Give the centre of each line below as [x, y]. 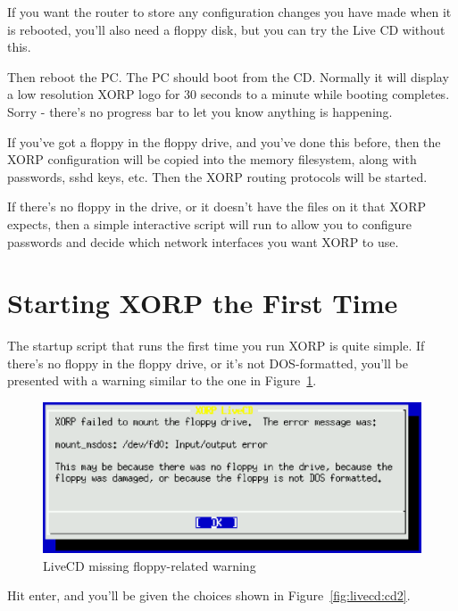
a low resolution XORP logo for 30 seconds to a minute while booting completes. [229, 94]
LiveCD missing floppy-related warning [150, 565]
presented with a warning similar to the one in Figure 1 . [162, 380]
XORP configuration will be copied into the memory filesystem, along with [212, 159]
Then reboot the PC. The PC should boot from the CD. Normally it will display [228, 76]
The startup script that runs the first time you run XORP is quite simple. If [216, 346]
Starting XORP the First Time [203, 303]
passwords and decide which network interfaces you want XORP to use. [203, 241]
